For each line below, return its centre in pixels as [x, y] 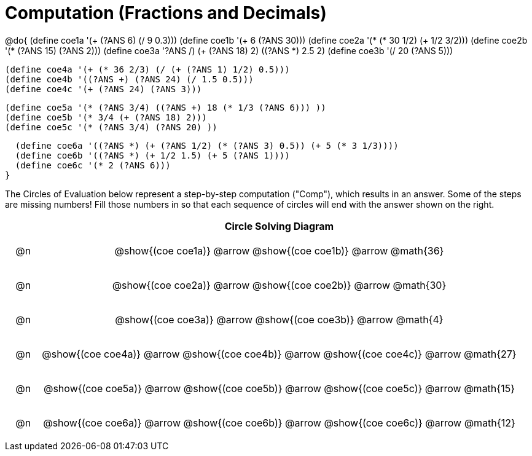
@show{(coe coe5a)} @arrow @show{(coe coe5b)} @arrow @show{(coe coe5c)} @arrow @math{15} [279, 388]
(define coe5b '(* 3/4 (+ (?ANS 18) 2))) [106, 117]
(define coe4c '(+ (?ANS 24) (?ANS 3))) [104, 89]
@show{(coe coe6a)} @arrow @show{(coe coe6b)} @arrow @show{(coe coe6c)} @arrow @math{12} [279, 423]
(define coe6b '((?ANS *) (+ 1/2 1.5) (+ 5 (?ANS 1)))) [152, 155]
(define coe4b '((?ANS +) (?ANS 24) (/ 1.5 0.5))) [129, 79]
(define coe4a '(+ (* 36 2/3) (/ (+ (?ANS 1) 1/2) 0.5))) [147, 69]
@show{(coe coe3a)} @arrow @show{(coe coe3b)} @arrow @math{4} [279, 319]
